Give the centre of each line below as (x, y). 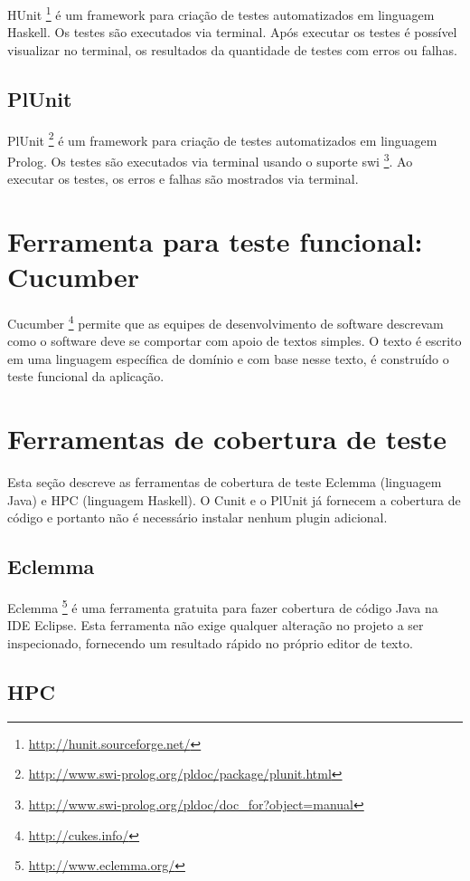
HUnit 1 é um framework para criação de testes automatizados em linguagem (221, 13)
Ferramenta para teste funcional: (215, 240)
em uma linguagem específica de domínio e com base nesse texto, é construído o (228, 358)
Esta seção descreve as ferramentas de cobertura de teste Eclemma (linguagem (225, 482)
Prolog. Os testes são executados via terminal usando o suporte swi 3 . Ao (210, 159)
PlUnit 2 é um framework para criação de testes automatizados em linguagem (222, 139)
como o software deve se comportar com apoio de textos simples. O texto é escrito (235, 341)
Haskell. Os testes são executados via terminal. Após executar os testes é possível (232, 32)
